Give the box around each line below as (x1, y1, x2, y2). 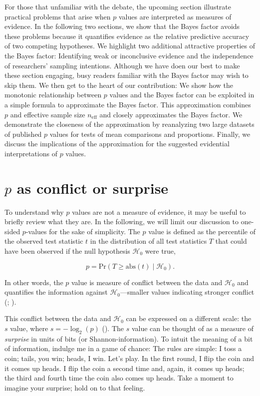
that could (215, 236, 247, 246)
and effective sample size (10, 109, 85, 119)
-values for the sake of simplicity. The (25, 226, 140, 236)
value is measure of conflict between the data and (71, 277, 223, 287)
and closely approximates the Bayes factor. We (99, 109, 243, 119)
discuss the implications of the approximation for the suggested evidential (4, 138, 230, 149)
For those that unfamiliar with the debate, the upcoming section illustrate (4, 1, 232, 11)
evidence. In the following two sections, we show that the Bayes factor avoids (4, 21, 240, 31)
